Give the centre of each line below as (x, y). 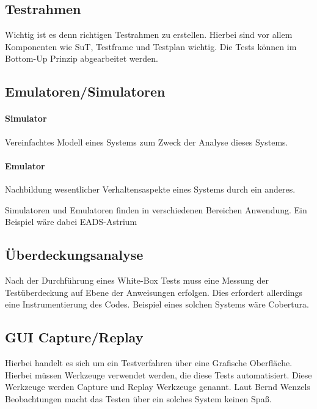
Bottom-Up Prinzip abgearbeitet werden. (82, 58)
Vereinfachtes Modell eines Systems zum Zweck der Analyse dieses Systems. (147, 142)
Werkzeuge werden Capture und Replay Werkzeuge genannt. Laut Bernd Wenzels (158, 387)
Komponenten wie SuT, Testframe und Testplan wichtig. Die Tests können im (151, 46)
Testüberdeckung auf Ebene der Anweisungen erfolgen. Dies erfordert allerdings (154, 292)
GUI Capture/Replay (74, 337)
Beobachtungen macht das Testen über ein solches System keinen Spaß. (138, 398)
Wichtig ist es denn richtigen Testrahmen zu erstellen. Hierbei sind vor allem (149, 35)
